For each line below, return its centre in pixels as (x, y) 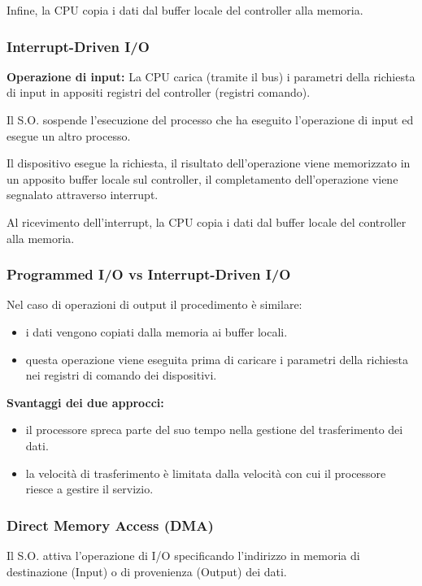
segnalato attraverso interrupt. (83, 195)
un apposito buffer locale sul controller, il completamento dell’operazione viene (202, 178)
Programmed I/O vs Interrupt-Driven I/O (149, 274)
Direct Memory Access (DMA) (110, 525)
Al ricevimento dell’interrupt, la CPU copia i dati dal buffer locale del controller (207, 221)
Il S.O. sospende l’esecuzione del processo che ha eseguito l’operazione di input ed (210, 119)
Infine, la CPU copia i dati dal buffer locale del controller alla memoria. (185, 10)
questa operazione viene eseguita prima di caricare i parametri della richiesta (217, 359)
